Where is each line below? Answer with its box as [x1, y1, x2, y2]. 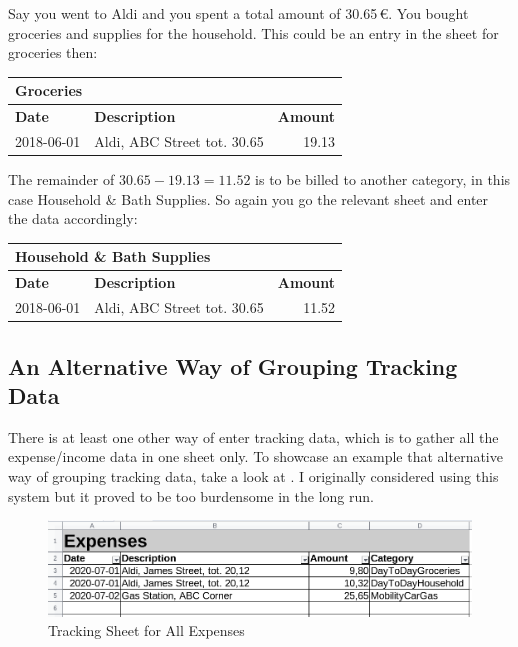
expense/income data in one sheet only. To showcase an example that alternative [8, 446, 503, 467]
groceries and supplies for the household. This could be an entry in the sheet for [8, 22, 499, 43]
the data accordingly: [8, 208, 138, 229]
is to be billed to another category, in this [255, 169, 511, 190]
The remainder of [8, 169, 115, 190]
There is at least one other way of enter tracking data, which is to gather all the [8, 426, 499, 447]
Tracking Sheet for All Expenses [48, 620, 245, 641]
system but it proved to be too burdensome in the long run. [8, 485, 374, 506]
